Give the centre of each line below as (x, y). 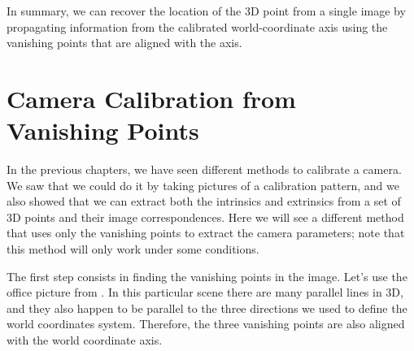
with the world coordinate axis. (85, 340)
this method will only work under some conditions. (133, 249)
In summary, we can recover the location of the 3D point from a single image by (206, 11)
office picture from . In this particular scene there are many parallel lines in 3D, (205, 292)
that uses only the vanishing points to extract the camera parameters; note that (206, 233)
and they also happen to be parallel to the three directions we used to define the (207, 308)
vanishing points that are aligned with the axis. (124, 43)
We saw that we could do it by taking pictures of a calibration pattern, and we (203, 185)
